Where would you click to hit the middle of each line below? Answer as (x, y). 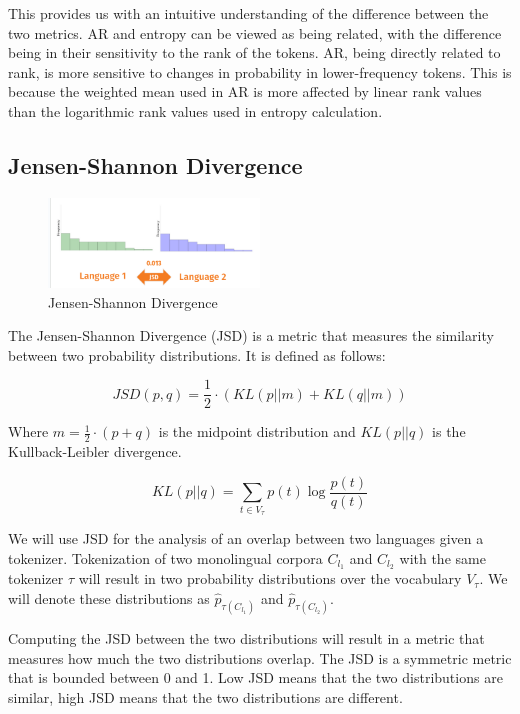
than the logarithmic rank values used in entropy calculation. (195, 110)
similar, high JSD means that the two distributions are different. (205, 696)
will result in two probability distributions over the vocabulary (270, 578)
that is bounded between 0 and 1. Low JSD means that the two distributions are (255, 677)
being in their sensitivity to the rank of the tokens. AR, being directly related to (254, 52)
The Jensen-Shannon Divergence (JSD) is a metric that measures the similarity (251, 335)
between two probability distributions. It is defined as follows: (197, 354)
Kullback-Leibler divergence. (95, 451)
